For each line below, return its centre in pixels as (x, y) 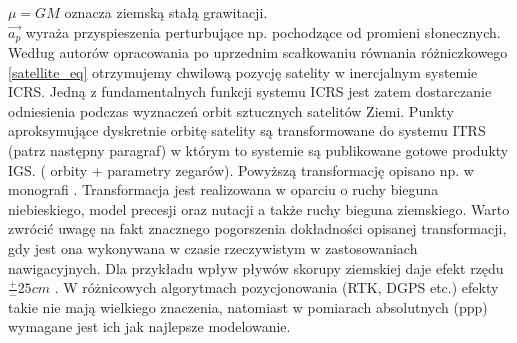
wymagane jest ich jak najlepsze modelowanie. (149, 326)
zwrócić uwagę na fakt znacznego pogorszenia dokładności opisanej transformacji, (257, 228)
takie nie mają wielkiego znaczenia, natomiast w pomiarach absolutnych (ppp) (248, 306)
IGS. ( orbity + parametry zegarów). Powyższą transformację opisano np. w (241, 169)
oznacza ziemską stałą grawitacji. (166, 12)
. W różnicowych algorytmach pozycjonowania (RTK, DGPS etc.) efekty (276, 287)
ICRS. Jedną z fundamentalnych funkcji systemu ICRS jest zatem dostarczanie (250, 91)
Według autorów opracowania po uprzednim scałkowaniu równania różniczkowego (258, 52)
